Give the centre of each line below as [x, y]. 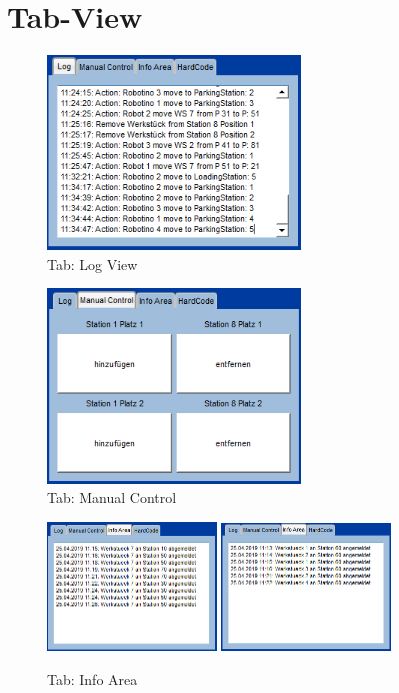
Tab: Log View [92, 263]
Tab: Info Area [92, 678]
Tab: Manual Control [112, 497]
